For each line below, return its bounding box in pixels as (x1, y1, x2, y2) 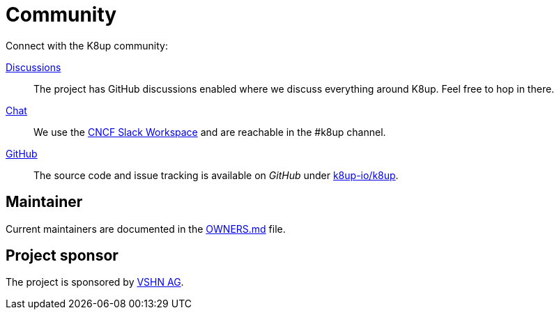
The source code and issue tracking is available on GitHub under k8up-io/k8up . (33, 169, 399, 181)
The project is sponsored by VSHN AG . (6, 276, 184, 289)
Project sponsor (6, 247, 118, 265)
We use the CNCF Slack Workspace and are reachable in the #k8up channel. (33, 125, 386, 138)
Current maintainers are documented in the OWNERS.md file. (6, 222, 286, 235)
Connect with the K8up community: (6, 39, 168, 52)
